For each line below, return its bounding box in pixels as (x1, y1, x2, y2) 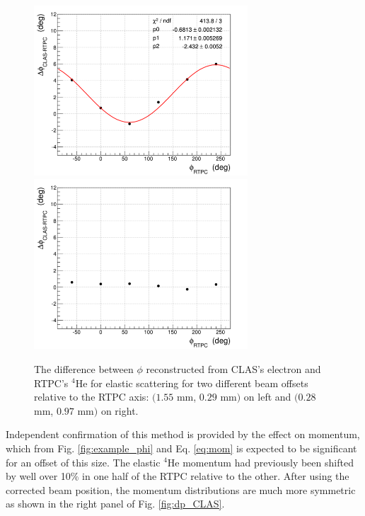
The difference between (34, 361, 134, 376)
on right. (100, 403, 139, 418)
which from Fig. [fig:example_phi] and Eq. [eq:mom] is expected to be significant (6, 440, 357, 455)
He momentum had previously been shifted (167, 454, 354, 469)
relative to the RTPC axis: (34, 389, 149, 404)
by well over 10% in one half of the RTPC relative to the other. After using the (6, 469, 349, 483)
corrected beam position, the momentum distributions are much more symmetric (6, 482, 356, 497)
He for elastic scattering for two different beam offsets (75, 375, 308, 390)
